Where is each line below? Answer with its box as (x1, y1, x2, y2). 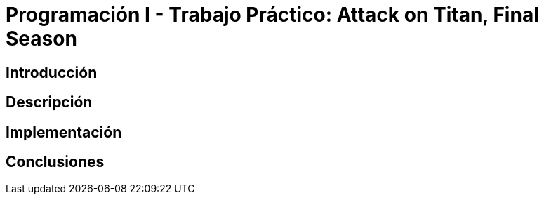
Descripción (6, 93, 93, 112)
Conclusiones (6, 153, 105, 171)
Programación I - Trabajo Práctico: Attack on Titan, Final (6, 3, 539, 27)
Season (6, 27, 77, 51)
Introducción (6, 63, 98, 81)
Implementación (6, 123, 122, 141)
